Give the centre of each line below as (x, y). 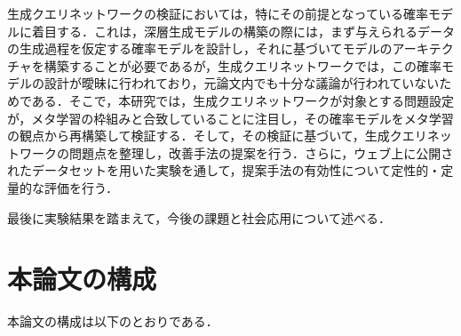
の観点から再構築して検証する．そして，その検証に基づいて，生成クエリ (217, 136)
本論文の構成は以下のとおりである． (113, 321)
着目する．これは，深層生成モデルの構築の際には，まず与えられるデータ (243, 31)
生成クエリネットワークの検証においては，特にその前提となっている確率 (218, 13)
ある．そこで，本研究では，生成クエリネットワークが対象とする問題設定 (242, 100)
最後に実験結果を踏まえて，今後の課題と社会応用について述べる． (199, 217)
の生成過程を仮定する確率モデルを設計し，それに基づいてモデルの (200, 48)
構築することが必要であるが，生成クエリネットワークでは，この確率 (242, 65)
